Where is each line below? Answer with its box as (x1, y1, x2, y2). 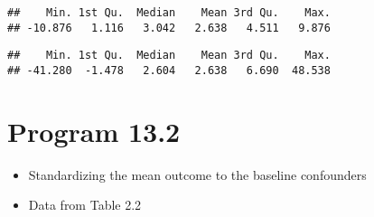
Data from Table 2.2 (28, 195, 142, 214)
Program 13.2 (7, 112, 181, 149)
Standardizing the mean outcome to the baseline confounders (28, 165, 367, 184)
